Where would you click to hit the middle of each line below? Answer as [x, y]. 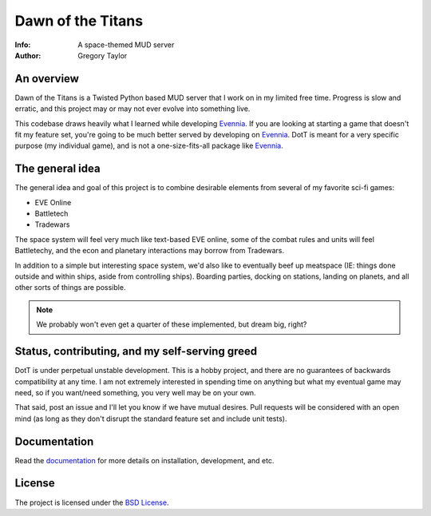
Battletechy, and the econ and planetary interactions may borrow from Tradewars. [150, 251]
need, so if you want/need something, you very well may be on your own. [135, 392]
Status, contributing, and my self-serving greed [136, 351]
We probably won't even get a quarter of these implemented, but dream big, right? [172, 324]
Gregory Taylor [103, 55]
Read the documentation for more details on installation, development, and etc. [144, 460]
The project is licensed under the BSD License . [92, 502]
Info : [23, 45]
